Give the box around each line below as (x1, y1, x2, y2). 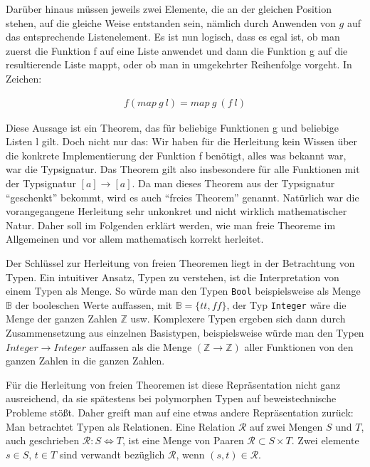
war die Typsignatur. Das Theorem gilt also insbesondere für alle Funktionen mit (6, 162, 360, 177)
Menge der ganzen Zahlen (6, 311, 117, 326)
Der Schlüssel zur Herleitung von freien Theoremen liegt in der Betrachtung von (6, 255, 355, 270)
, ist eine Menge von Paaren (122, 433, 244, 448)
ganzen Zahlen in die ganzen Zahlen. (6, 353, 165, 368)
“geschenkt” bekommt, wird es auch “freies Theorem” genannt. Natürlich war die (6, 189, 359, 204)
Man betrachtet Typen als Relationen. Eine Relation (6, 419, 236, 434)
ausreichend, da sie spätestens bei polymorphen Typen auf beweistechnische (6, 391, 337, 406)
